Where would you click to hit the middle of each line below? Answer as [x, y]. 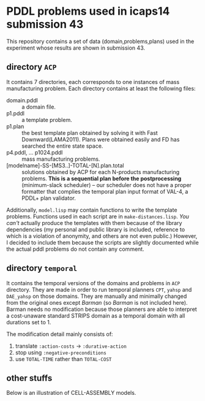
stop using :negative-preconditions [61, 352]
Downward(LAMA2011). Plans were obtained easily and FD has [101, 139]
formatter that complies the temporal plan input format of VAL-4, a [105, 191]
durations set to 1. [29, 322]
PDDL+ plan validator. [49, 198]
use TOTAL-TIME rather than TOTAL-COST [63, 359]
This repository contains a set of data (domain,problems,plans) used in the [100, 41]
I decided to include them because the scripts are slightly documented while [102, 242]
